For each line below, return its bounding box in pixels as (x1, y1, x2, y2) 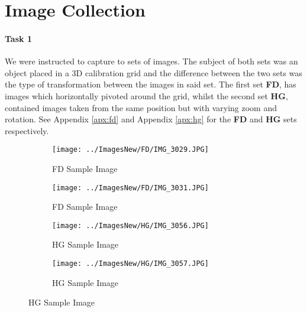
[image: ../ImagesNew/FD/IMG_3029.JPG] (52, 145, 209, 154)
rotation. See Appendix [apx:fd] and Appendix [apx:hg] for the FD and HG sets (5, 113, 297, 125)
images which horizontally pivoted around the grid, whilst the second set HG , (5, 89, 288, 102)
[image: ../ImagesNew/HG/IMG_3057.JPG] (52, 259, 209, 268)
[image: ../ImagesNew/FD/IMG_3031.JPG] (52, 183, 209, 192)
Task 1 (5, 32, 32, 44)
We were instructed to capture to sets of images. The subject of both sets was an (5, 55, 298, 67)
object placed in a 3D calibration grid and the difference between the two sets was (5, 66, 302, 79)
